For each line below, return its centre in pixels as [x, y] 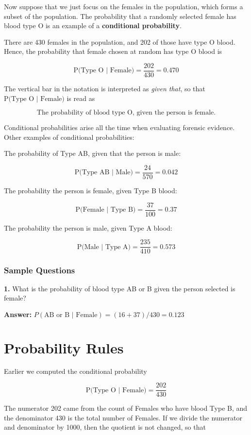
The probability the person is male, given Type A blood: [88, 227]
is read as [81, 98]
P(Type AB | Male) [104, 173]
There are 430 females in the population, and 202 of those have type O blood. [120, 42]
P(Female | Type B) [106, 210]
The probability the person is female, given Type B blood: [91, 191]
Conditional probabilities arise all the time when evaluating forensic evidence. [119, 127]
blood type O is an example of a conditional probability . [93, 25]
